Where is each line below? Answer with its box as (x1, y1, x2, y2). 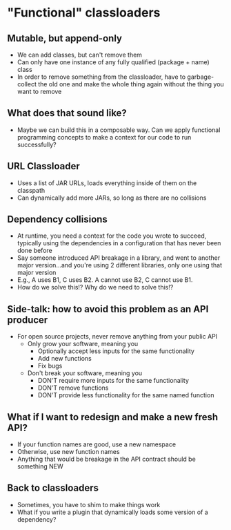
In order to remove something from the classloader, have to (17, 73, 186, 81)
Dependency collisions (7, 214, 108, 225)
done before (17, 247, 53, 255)
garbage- (187, 73, 214, 81)
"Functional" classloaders (7, 5, 161, 21)
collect (17, 80, 37, 88)
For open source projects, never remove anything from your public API (17, 332, 218, 341)
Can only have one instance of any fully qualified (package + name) (17, 58, 210, 66)
